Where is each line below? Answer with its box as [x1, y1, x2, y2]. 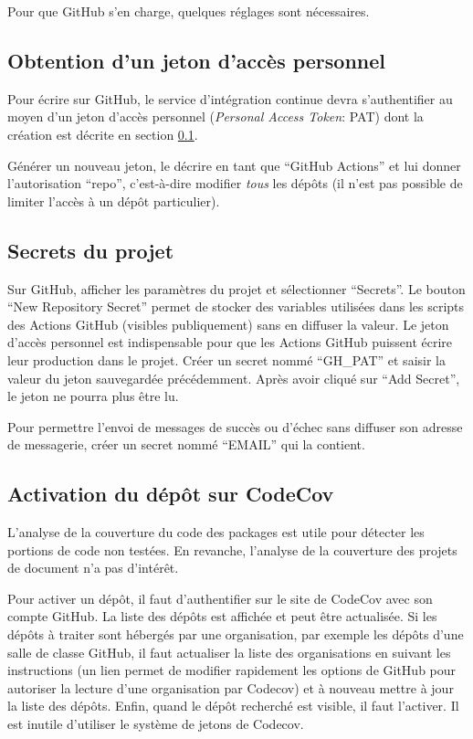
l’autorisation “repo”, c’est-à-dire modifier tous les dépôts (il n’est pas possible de [7, 174, 463, 193]
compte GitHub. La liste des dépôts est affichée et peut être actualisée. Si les [7, 607, 437, 626]
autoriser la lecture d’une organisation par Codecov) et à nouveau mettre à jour [7, 678, 454, 697]
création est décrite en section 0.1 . [7, 124, 198, 143]
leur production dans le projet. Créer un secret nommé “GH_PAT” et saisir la [7, 350, 446, 369]
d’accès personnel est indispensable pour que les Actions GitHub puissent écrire [7, 333, 453, 352]
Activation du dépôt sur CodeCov [7, 480, 334, 508]
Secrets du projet [7, 236, 174, 264]
